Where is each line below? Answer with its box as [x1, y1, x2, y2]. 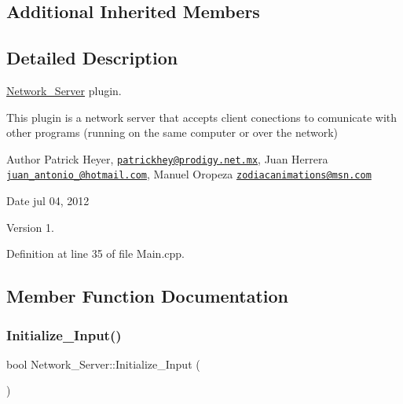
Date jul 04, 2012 [6, 193, 90, 209]
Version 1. [6, 219, 54, 235]
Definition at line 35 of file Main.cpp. [6, 245, 185, 262]
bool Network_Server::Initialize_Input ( [6, 355, 200, 372]
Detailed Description [6, 46, 178, 70]
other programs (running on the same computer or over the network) [6, 124, 339, 141]
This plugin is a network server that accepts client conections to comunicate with [6, 108, 398, 125]
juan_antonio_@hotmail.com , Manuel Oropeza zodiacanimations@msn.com [6, 166, 372, 182]
